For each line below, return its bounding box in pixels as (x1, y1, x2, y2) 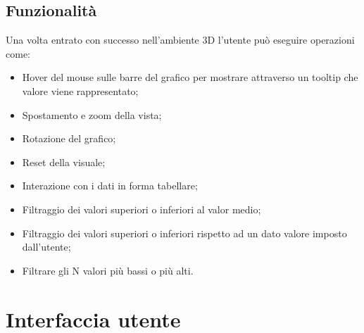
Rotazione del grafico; (22, 131, 116, 146)
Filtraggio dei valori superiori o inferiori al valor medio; (22, 201, 261, 216)
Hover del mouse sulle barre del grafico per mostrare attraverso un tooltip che (22, 70, 358, 84)
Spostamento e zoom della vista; (22, 107, 162, 122)
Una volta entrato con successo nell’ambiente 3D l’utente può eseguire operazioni (6, 32, 355, 47)
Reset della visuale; (22, 154, 106, 169)
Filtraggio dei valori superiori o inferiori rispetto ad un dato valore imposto (22, 225, 347, 240)
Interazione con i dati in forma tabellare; (22, 178, 198, 193)
